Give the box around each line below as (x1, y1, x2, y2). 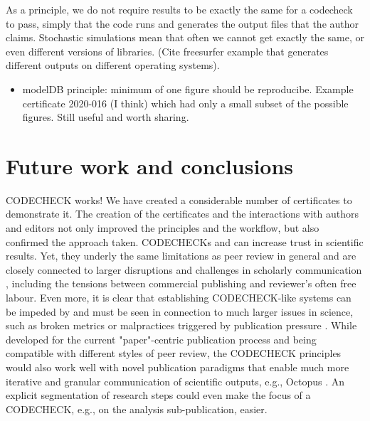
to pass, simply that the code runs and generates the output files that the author (6, 16, 359, 31)
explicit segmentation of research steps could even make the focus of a (6, 388, 311, 403)
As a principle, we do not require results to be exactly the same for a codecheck (6, 2, 353, 16)
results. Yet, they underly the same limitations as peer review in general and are (6, 248, 356, 263)
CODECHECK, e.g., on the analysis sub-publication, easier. (6, 401, 268, 416)
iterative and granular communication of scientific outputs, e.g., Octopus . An (6, 373, 344, 388)
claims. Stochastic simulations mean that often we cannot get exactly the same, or (6, 30, 364, 45)
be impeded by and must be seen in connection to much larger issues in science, (6, 304, 354, 319)
